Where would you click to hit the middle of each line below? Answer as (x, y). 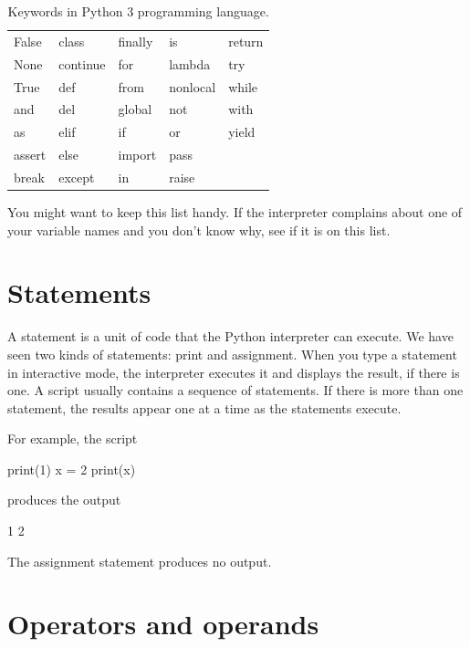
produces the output (64, 500)
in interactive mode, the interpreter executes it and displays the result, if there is (234, 372)
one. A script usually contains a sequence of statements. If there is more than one (235, 390)
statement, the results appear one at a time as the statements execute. (204, 407)
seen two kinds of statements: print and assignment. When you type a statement (232, 354)
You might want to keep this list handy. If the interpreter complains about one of (235, 212)
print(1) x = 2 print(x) (72, 469)
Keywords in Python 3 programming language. (138, 11)
